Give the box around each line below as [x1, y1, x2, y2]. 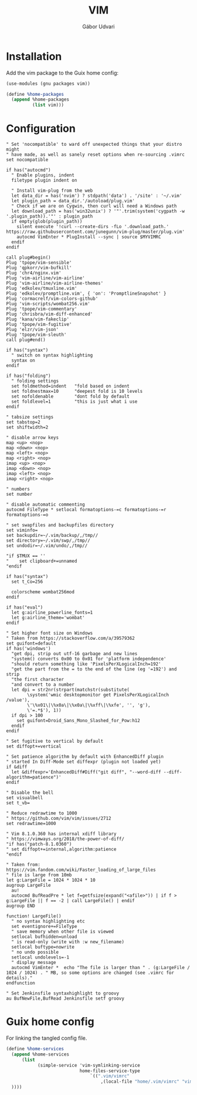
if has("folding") [6, 373, 51, 379]
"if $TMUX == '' [6, 553, 46, 559]
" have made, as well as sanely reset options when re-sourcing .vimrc [6, 152, 185, 158]
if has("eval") [6, 605, 43, 610]
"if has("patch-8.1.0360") [6, 842, 72, 847]
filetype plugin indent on [11, 178, 77, 183]
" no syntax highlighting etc [11, 919, 85, 924]
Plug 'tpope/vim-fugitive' [6, 322, 72, 328]
